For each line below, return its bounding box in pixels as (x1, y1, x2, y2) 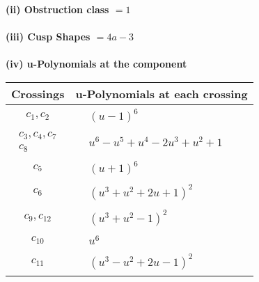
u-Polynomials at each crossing (75, 85, 248, 102)
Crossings (11, 85, 65, 102)
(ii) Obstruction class (6, 2, 109, 16)
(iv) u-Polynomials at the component (6, 56, 187, 71)
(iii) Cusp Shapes (6, 29, 91, 44)
